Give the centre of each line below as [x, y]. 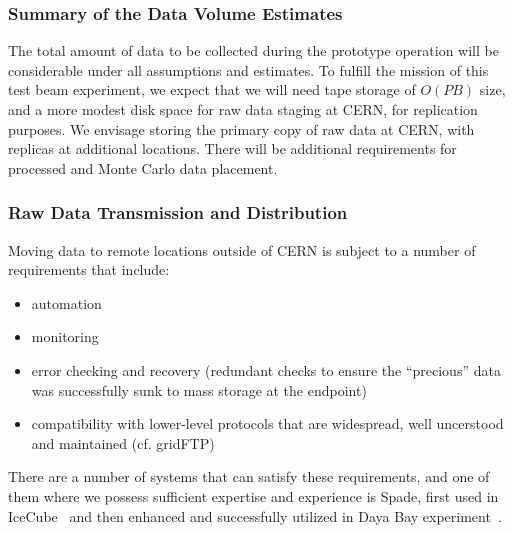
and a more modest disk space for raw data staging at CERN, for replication [243, 109]
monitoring [65, 336]
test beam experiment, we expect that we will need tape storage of [212, 89]
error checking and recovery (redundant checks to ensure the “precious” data [266, 369]
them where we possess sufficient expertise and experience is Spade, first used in [253, 495]
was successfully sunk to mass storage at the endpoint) [199, 389]
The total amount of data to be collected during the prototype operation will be [253, 50]
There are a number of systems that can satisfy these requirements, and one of [249, 476]
